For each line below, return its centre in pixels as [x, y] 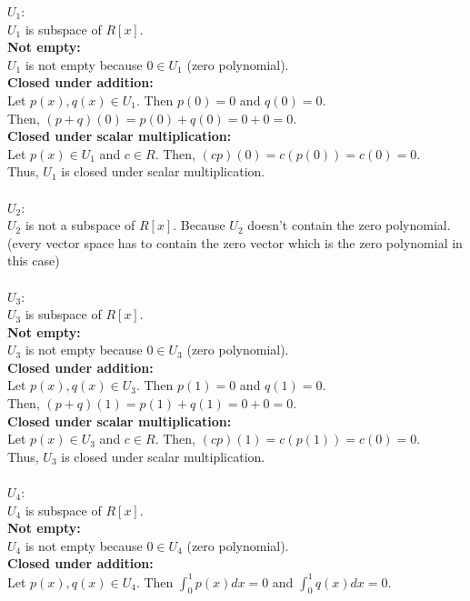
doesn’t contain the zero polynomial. [349, 225]
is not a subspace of [80, 225]
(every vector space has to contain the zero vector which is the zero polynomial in [235, 242]
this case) [34, 260]
